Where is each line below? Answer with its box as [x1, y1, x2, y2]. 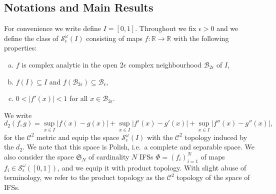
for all [69, 93, 88, 103]
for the [4, 131, 24, 142]
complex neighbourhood [128, 59, 202, 69]
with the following [173, 32, 229, 43]
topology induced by [184, 131, 247, 142]
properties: [4, 42, 37, 53]
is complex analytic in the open [21, 59, 118, 69]
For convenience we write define [4, 23, 101, 33]
